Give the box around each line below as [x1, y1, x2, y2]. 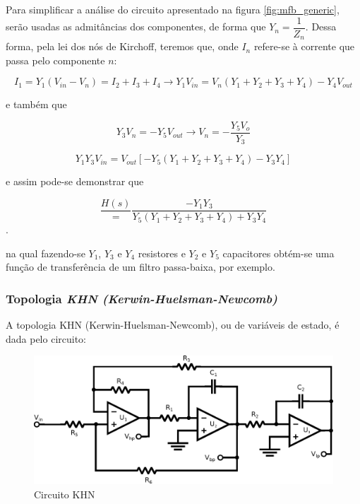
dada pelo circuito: [6, 331, 87, 346]
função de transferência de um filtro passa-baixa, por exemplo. [6, 259, 275, 274]
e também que [6, 97, 67, 112]
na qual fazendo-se [6, 245, 85, 260]
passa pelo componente [6, 52, 105, 67]
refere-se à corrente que [253, 39, 355, 54]
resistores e [138, 245, 186, 260]
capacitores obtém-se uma [222, 245, 335, 260]
